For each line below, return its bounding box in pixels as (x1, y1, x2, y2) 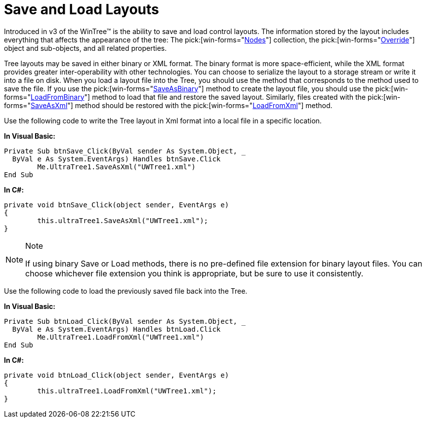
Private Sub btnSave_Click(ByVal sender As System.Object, (4, 147, 238, 155)
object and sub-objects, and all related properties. (4, 43, 167, 52)
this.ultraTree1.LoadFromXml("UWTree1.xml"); (37, 386, 216, 395)
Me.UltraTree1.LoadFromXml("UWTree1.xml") (37, 333, 204, 341)
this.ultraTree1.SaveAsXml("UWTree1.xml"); (37, 216, 209, 225)
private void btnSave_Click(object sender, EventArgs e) (4, 200, 229, 209)
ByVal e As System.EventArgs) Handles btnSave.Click (12, 154, 221, 163)
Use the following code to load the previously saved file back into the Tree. (4, 286, 248, 295)
